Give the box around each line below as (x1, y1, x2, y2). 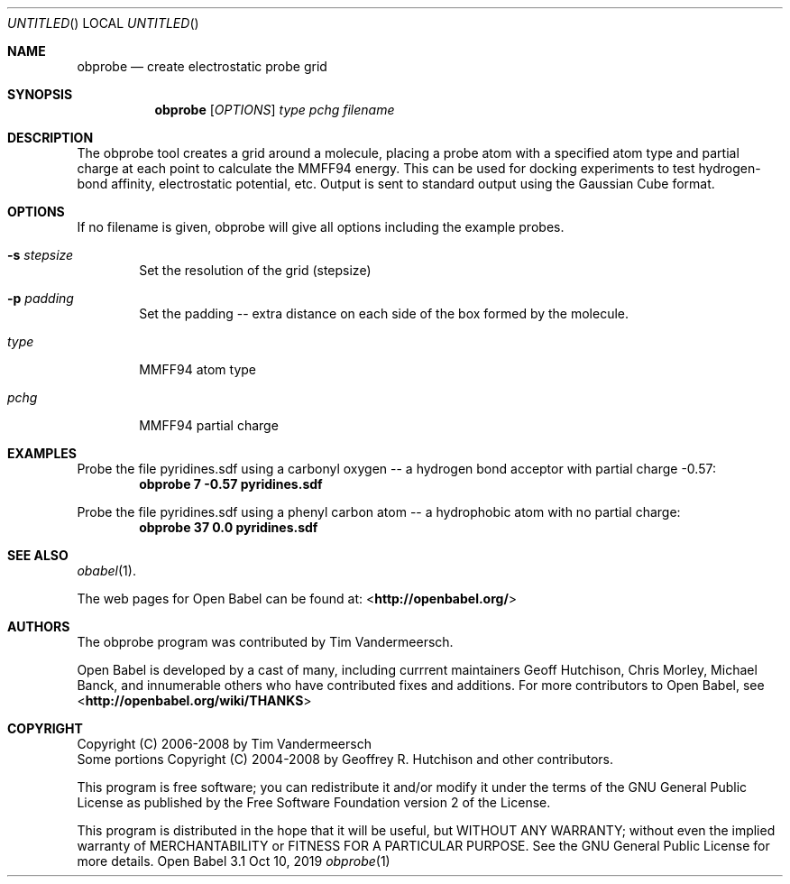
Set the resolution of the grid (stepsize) (139, 262, 372, 278)
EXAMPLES (7, 446, 77, 461)
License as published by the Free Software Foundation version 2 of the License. (77, 795, 551, 810)
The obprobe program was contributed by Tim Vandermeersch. (77, 634, 454, 649)
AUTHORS (7, 619, 70, 634)
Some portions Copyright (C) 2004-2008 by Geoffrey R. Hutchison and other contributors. (77, 751, 614, 767)
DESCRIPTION (7, 130, 94, 145)
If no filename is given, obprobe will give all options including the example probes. (77, 219, 565, 235)
